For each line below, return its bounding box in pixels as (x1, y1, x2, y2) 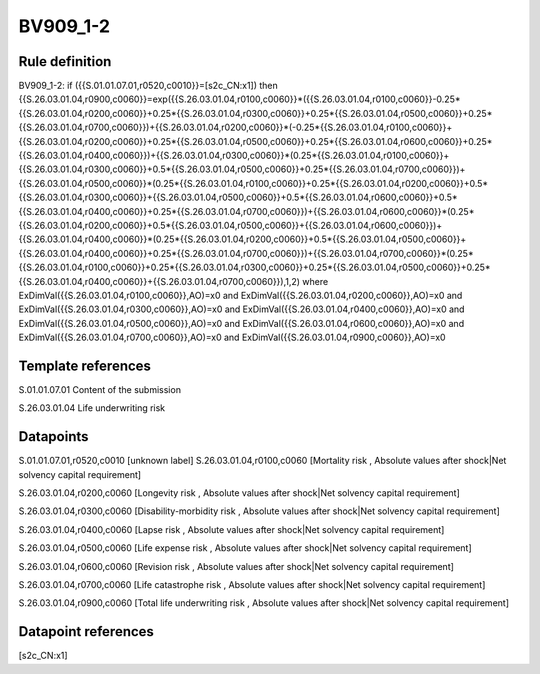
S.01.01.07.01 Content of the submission (18, 384, 182, 395)
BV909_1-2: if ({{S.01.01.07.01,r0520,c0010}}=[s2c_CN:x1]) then (18, 80, 279, 92)
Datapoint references (18, 623, 155, 640)
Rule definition (18, 53, 112, 70)
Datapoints (18, 428, 89, 445)
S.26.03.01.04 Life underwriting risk (18, 402, 166, 414)
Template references (18, 357, 152, 374)
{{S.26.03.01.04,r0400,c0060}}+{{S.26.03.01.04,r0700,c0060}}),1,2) (18, 275, 300, 287)
